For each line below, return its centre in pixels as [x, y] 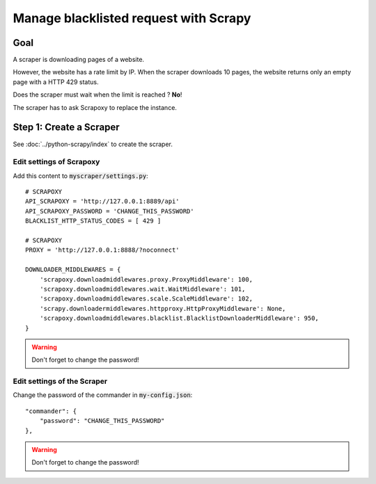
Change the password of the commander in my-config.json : [103, 395]
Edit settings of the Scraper [60, 381]
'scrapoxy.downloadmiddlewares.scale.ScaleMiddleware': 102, [146, 299]
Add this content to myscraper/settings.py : [81, 176]
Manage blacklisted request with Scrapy [132, 18]
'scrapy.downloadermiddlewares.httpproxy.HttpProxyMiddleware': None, [163, 308]
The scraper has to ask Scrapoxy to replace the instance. [95, 107]
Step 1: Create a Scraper [66, 128]
